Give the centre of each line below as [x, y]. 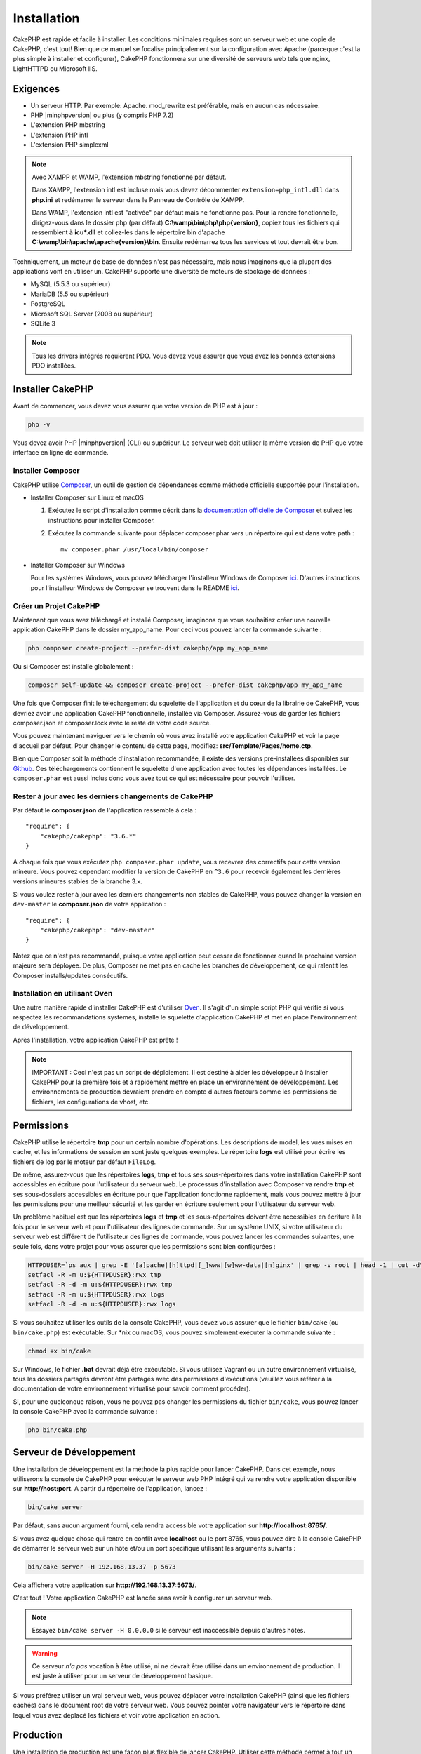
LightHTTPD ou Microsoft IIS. [55, 68]
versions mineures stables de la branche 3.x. [78, 881]
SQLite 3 [43, 323]
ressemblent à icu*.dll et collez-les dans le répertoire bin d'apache [128, 232]
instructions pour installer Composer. [102, 520]
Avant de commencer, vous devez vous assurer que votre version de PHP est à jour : [135, 406]
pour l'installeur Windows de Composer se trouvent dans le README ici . [135, 588]
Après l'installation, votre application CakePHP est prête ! [95, 1040]
